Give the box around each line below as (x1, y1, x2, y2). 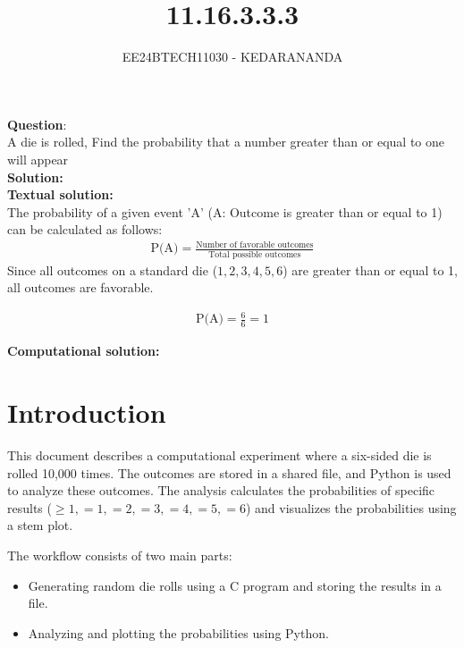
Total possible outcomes (208, 249, 301, 259)
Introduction (7, 394, 166, 431)
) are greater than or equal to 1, (283, 260, 459, 279)
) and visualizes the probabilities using (245, 498, 457, 517)
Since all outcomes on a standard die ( (7, 260, 218, 279)
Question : (7, 114, 67, 133)
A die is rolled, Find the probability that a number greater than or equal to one (7, 132, 444, 151)
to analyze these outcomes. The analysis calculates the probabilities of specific (7, 481, 435, 500)
